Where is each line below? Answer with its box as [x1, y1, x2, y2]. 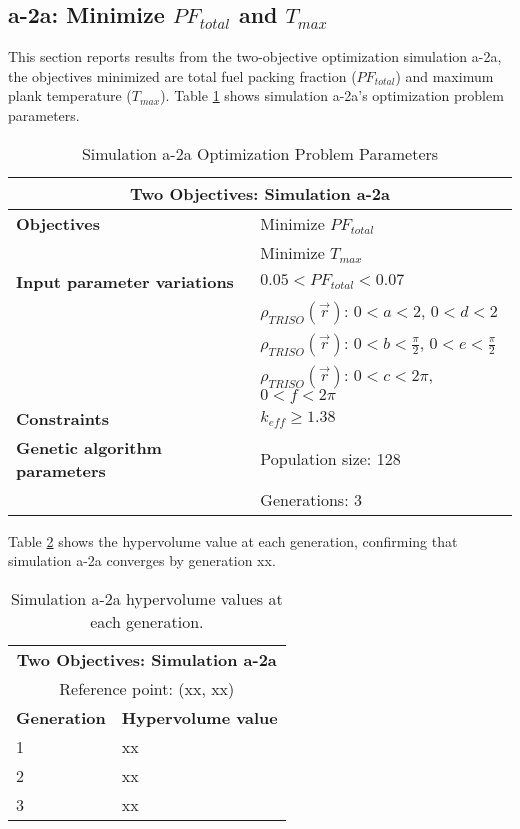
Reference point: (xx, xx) [59, 676, 235, 700]
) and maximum [395, 65, 494, 86]
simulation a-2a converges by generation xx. [8, 550, 276, 571]
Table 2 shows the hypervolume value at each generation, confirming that [8, 530, 458, 551]
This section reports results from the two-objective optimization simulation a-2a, [8, 46, 502, 67]
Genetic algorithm [16, 435, 162, 459]
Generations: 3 [260, 487, 362, 511]
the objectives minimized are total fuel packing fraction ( [8, 65, 357, 86]
